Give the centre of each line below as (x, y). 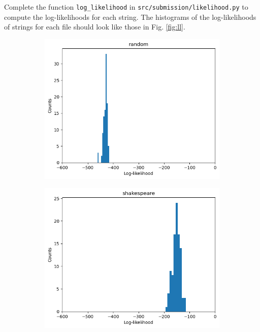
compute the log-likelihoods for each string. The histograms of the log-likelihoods (130, 17)
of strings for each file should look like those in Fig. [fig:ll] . (95, 27)
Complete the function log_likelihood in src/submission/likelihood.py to (126, 7)
